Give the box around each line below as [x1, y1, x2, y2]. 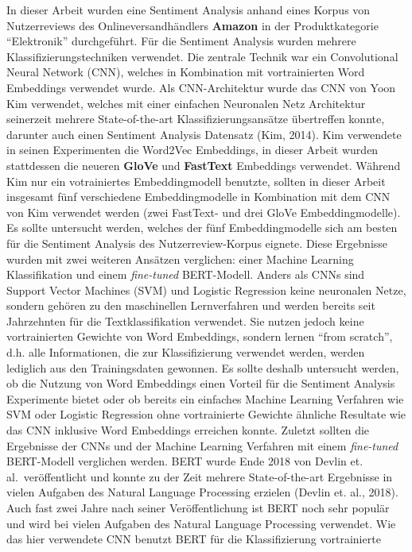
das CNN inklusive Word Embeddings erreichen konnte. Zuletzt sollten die [6, 422, 370, 438]
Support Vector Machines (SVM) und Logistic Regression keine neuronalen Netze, [6, 281, 406, 298]
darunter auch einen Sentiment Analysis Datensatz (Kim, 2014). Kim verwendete [6, 125, 402, 142]
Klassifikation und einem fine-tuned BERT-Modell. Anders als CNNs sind [6, 266, 365, 283]
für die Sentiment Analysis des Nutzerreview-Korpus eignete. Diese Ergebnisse [6, 234, 388, 251]
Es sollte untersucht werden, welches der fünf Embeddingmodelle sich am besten [6, 219, 398, 236]
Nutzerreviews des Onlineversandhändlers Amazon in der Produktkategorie [6, 17, 379, 33]
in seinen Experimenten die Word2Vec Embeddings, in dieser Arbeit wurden [6, 141, 379, 158]
